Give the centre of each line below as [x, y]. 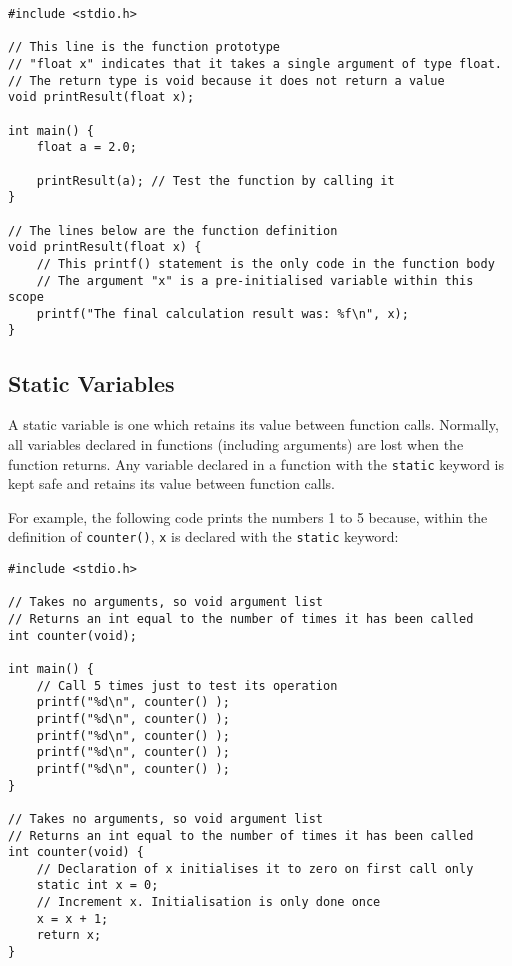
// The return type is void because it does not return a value [226, 80]
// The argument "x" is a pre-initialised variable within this [255, 280]
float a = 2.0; [86, 147]
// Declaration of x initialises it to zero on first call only [255, 868]
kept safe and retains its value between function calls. [171, 483]
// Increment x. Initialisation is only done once [208, 902]
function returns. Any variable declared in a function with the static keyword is [256, 463]
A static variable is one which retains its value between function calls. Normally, [253, 424]
